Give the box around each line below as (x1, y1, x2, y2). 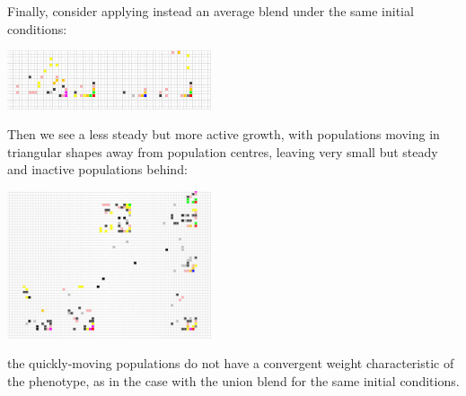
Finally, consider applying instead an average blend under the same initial (7, 2, 414, 20)
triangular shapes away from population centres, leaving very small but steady (7, 142, 438, 161)
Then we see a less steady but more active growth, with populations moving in (7, 125, 440, 144)
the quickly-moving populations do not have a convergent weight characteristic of (7, 354, 454, 373)
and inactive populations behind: (7, 160, 188, 179)
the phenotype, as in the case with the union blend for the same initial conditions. (7, 371, 460, 390)
